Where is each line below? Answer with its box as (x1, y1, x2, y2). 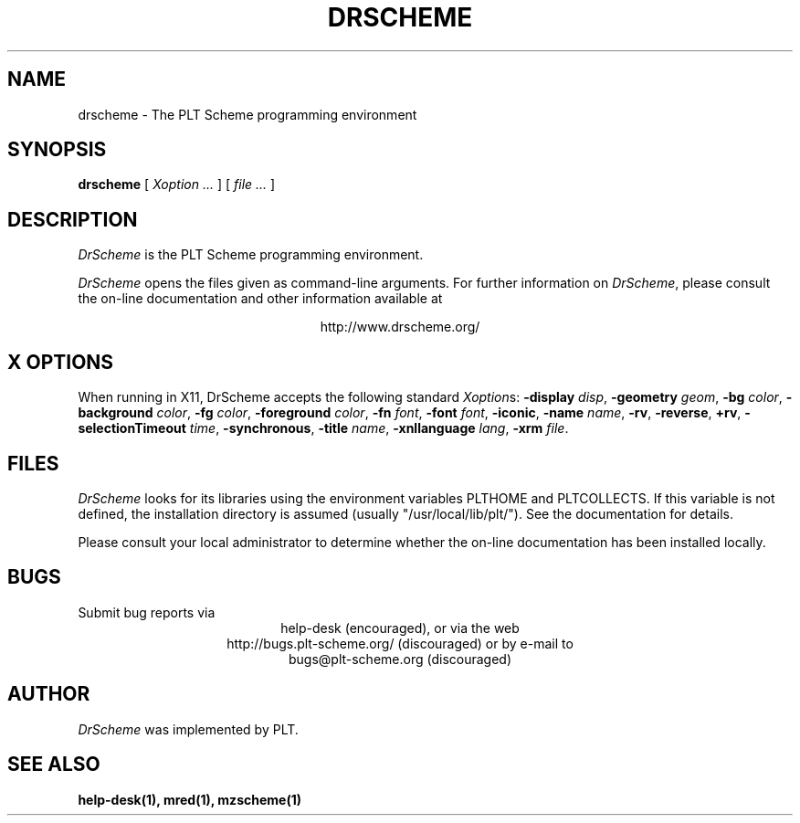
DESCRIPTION (7, 207, 138, 231)
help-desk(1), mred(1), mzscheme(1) (78, 791, 301, 807)
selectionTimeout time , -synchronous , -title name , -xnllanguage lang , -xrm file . (78, 420, 569, 437)
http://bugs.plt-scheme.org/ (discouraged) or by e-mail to (226, 635, 574, 651)
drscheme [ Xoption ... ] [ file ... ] (78, 176, 276, 193)
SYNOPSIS (7, 138, 107, 162)
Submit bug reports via (78, 604, 216, 620)
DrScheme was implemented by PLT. (78, 721, 299, 737)
